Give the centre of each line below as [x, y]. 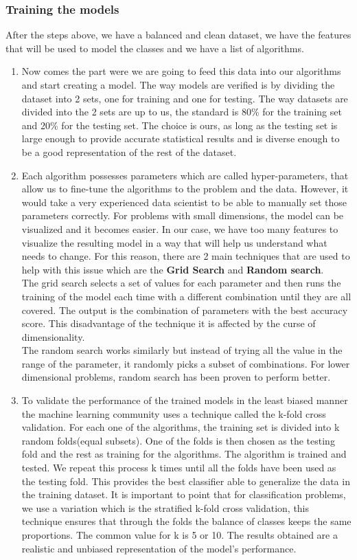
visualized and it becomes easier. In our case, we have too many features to [180, 228]
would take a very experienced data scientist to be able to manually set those [184, 202]
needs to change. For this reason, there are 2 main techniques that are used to [186, 256]
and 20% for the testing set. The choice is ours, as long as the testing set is [180, 125]
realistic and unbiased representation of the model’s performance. [159, 548]
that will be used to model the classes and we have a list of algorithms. [155, 48]
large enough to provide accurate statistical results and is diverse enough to [181, 138]
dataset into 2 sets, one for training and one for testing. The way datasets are [185, 98]
